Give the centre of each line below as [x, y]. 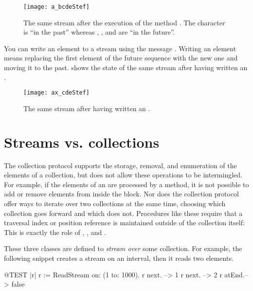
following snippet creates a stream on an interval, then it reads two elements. [119, 258]
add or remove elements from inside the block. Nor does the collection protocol [121, 194]
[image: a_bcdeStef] [57, 7]
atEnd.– [236, 274]
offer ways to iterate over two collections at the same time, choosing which [115, 203]
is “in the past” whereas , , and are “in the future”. [99, 32]
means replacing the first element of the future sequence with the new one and [121, 58]
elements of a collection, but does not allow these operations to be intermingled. [123, 175]
